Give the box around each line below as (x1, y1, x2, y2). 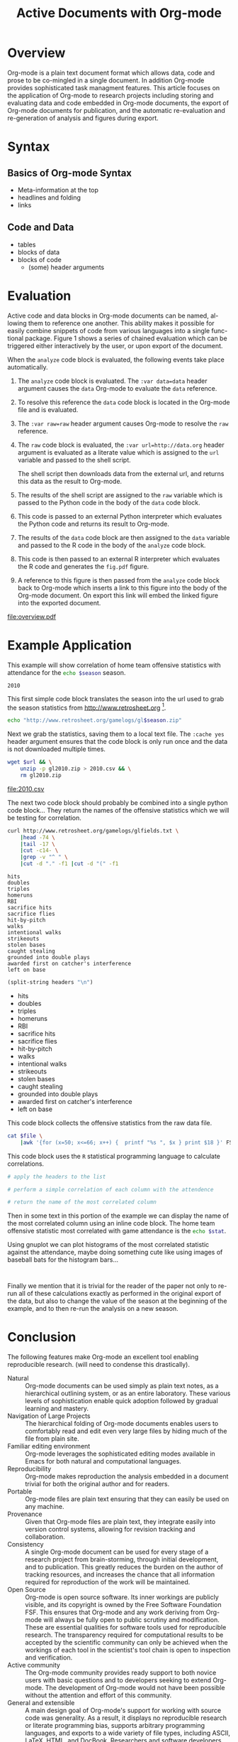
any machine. (25, 1503, 64, 1511)
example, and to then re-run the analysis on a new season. (7, 1304, 178, 1313)
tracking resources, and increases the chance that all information (25, 1570, 215, 1579)
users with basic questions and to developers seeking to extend (25, 1676, 212, 1684)
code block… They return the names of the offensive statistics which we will (7, 806, 229, 814)
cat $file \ (7, 1132, 42, 1140)
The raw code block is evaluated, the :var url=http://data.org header (17, 440, 225, 449)
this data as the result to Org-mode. (17, 477, 123, 485)
